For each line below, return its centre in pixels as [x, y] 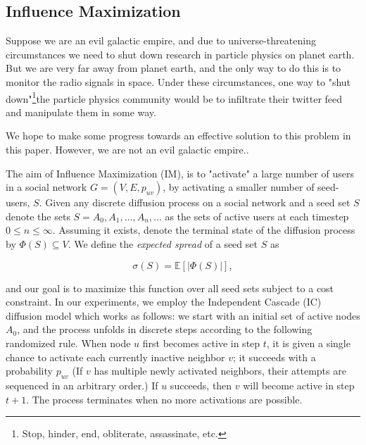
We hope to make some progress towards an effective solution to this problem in [178, 136]
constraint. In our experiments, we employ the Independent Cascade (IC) [164, 302]
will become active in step [299, 385]
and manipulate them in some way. [81, 112]
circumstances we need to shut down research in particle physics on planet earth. [180, 54]
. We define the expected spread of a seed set [163, 243]
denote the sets [38, 216]
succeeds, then [201, 385]
